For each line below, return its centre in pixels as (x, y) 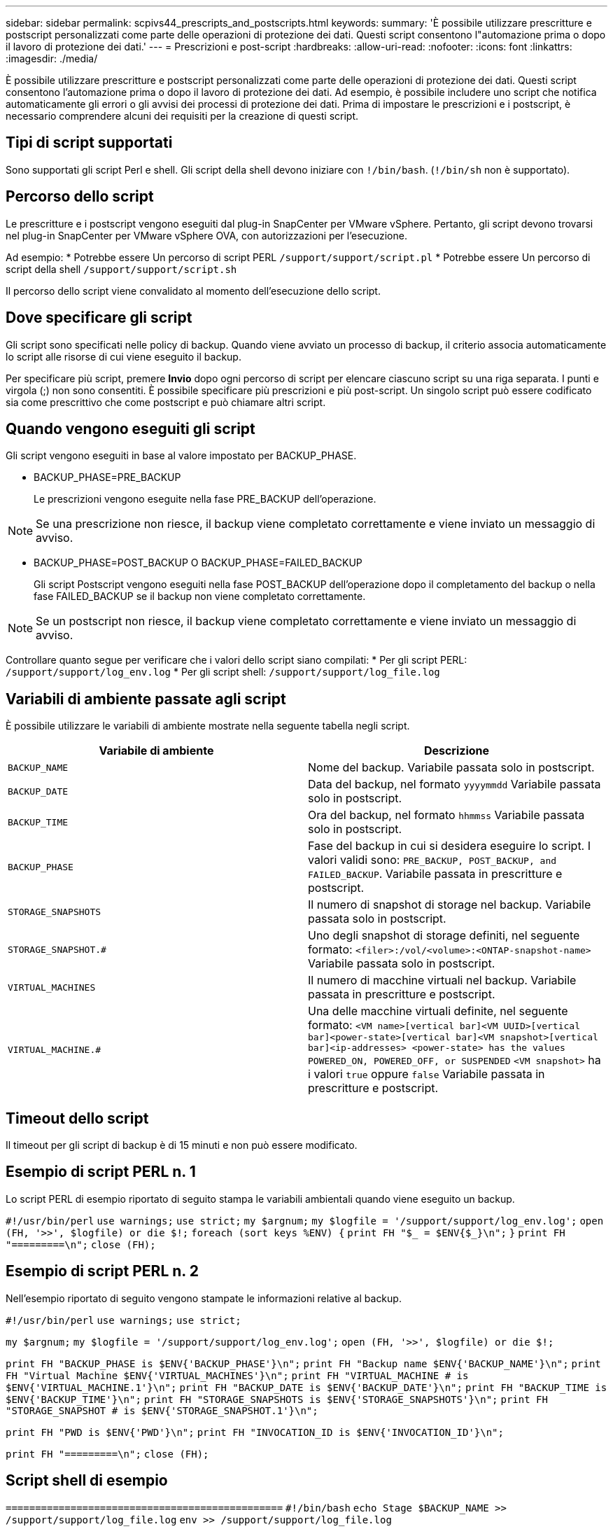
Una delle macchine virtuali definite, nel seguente (438, 1011)
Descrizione (457, 751)
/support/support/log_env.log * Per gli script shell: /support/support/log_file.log (223, 672)
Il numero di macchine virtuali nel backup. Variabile (442, 980)
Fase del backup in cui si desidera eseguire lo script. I (450, 846)
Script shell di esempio (87, 1481)
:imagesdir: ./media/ (52, 58)
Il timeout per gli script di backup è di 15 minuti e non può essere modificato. (182, 1145)
